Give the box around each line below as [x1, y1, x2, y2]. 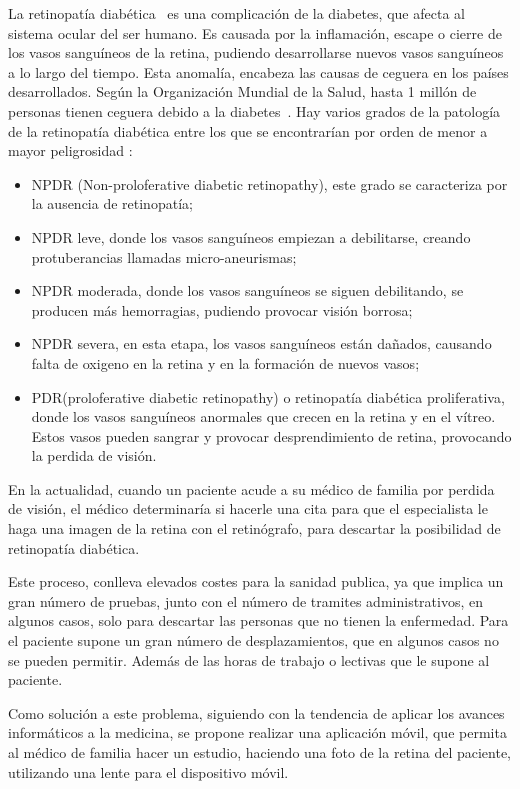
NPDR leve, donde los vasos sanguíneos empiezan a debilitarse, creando [31, 226, 471, 247]
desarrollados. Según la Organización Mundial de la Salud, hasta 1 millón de [8, 81, 477, 102]
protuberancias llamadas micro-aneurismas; [31, 246, 297, 267]
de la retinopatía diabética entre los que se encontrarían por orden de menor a [8, 120, 488, 141]
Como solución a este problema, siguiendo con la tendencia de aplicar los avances [8, 702, 505, 723]
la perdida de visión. [31, 445, 157, 466]
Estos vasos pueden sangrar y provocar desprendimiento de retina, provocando [31, 425, 512, 446]
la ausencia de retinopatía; [31, 193, 193, 214]
